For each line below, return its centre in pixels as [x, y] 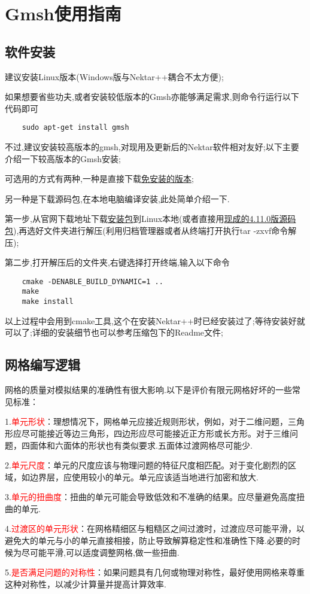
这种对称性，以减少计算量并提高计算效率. [86, 584]
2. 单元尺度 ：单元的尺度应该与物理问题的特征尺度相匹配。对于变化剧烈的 [146, 465]
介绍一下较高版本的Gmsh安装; [63, 158]
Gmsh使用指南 [63, 13]
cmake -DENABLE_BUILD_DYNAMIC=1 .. [92, 281]
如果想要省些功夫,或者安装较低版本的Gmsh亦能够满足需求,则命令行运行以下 [152, 97]
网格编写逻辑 [42, 365]
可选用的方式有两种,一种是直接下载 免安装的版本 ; [99, 179]
